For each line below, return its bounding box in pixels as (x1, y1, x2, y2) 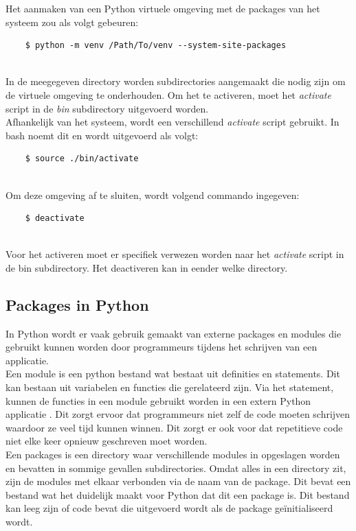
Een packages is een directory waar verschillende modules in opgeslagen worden (5, 447, 340, 462)
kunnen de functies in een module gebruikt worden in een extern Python (5, 393, 311, 408)
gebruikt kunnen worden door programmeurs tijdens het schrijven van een (5, 340, 318, 354)
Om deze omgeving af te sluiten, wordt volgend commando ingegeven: (5, 187, 300, 202)
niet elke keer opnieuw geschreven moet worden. (5, 434, 208, 448)
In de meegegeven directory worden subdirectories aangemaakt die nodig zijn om (5, 74, 346, 88)
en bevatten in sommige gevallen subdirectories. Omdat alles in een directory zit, (5, 460, 346, 475)
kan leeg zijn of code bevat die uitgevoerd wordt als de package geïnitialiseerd (5, 501, 333, 515)
